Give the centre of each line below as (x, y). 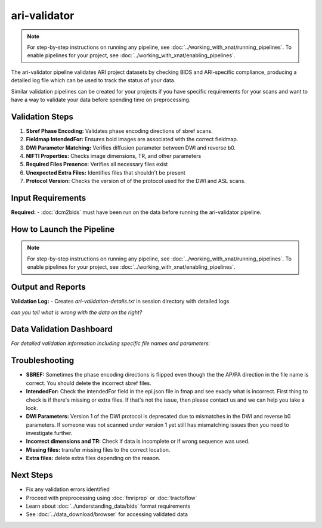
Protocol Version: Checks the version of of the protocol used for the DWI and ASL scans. (136, 181)
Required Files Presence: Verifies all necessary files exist (97, 164)
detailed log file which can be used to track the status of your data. (93, 80)
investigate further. (49, 433)
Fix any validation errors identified (68, 489)
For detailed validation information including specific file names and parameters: (111, 343)
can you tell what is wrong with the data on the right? (77, 312)
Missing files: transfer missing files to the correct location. (98, 449)
